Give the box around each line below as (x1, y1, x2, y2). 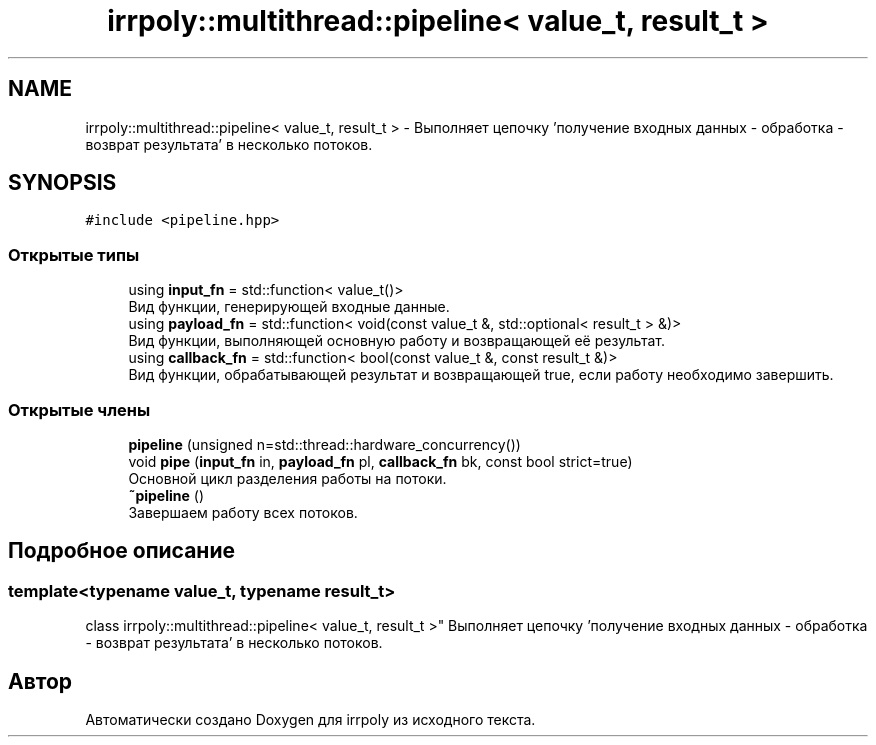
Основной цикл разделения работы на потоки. (128, 469, 447, 487)
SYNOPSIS (8, 170, 117, 196)
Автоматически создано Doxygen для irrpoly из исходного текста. (85, 711, 536, 728)
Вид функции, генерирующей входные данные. (128, 298, 450, 316)
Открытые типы (8, 244, 140, 265)
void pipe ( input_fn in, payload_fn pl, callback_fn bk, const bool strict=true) (128, 452, 633, 470)
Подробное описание (8, 538, 235, 564)
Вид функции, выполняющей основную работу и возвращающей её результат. (128, 332, 666, 350)
